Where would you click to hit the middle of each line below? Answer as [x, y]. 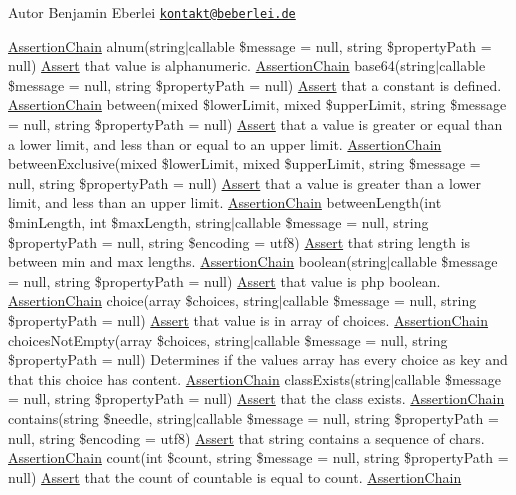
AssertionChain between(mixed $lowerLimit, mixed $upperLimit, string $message [257, 104]
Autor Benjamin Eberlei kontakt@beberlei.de [152, 12]
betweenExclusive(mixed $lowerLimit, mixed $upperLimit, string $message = [244, 163]
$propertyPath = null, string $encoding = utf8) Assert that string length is [239, 241]
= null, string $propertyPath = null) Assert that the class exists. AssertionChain [256, 398]
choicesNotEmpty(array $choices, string [129, 339]
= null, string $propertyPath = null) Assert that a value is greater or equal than [255, 124]
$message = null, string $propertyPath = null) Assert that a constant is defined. [255, 84]
